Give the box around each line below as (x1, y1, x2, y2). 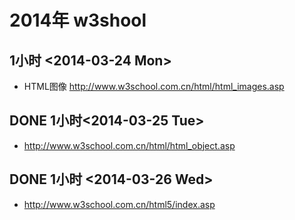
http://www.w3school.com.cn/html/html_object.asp (23, 139, 236, 151)
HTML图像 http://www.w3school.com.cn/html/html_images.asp (23, 81, 285, 92)
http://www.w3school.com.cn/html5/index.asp (23, 198, 216, 210)
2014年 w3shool (9, 9, 147, 32)
